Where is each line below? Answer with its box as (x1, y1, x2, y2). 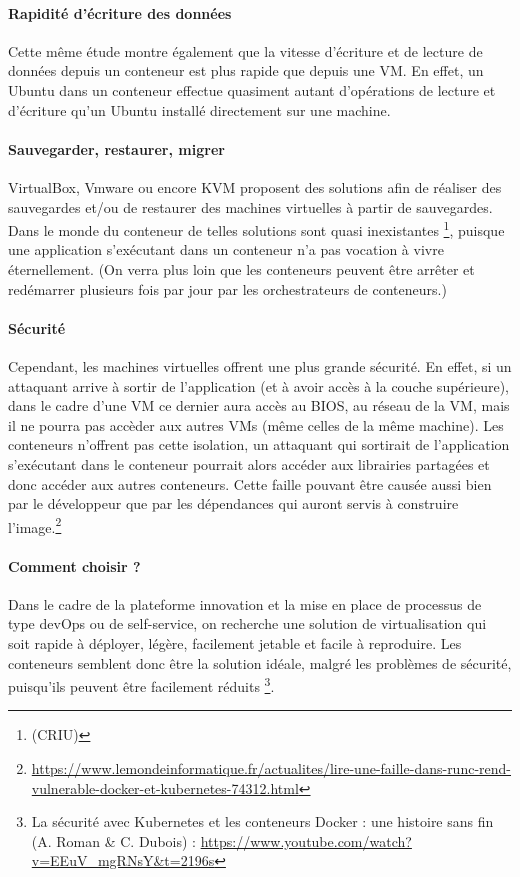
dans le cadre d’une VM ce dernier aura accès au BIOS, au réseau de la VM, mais (8, 395, 510, 416)
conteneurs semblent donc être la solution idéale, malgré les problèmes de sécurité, (8, 652, 512, 673)
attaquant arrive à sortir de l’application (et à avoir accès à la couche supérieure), (8, 375, 509, 396)
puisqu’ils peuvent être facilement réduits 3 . (8, 673, 275, 696)
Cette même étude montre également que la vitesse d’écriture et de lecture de (8, 40, 483, 61)
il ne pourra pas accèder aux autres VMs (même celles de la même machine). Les (8, 414, 504, 435)
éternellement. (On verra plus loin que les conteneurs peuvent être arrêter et (8, 259, 475, 279)
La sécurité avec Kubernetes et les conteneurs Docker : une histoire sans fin (31, 811, 494, 832)
